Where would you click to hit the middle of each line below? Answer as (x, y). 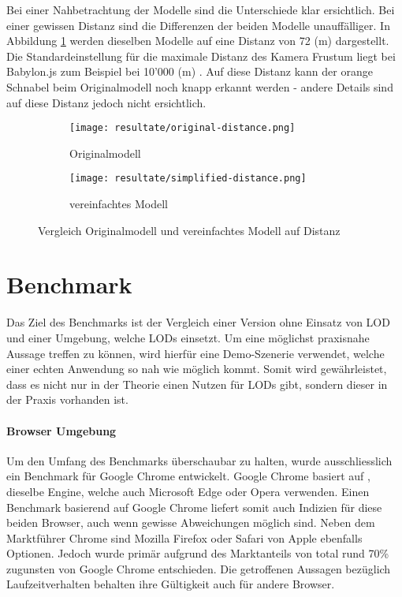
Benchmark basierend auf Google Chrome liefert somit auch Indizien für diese (194, 507)
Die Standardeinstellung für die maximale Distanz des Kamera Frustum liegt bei (201, 56)
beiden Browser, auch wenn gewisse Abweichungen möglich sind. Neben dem (191, 522)
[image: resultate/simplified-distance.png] (188, 179)
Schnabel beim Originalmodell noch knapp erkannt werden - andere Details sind (200, 86)
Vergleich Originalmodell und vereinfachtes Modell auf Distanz (189, 230)
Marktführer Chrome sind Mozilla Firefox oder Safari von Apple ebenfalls (184, 537)
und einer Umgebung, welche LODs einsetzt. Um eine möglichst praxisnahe (188, 337)
